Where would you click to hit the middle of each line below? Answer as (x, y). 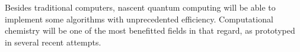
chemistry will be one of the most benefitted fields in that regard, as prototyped (150, 30)
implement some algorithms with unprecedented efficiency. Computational (139, 19)
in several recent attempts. (53, 42)
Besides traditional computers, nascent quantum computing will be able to (140, 7)
